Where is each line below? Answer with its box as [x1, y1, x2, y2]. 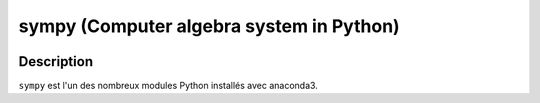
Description [18, 53, 94, 70]
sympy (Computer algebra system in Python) [18, 15, 400, 37]
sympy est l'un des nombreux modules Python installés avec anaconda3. [18, 80, 319, 92]
